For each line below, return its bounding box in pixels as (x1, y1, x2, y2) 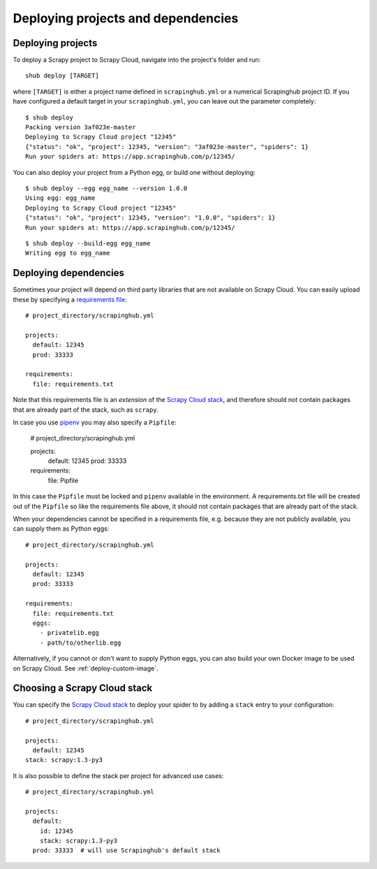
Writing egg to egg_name (25, 249, 110, 257)
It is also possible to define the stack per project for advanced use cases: (13, 771, 224, 780)
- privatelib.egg (39, 629, 99, 637)
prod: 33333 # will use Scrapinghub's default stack (32, 847, 221, 854)
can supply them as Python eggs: (13, 524, 110, 533)
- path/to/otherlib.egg (39, 638, 121, 647)
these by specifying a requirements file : (13, 295, 127, 303)
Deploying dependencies (13, 267, 125, 279)
